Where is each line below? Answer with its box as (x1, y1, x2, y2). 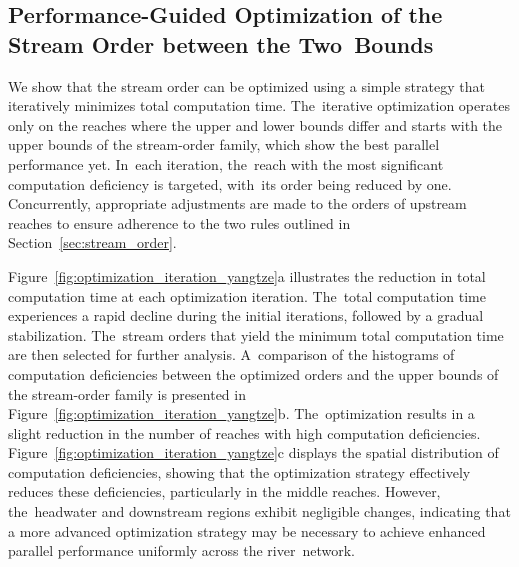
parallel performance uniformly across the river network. (8, 540, 355, 561)
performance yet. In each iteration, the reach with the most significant (8, 153, 444, 174)
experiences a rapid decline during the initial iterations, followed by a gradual (8, 305, 484, 326)
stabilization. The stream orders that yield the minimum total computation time (8, 324, 504, 345)
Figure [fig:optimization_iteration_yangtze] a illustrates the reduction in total (8, 265, 486, 286)
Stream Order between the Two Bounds (8, 28, 434, 59)
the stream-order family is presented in (8, 383, 246, 404)
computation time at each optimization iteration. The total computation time (8, 285, 486, 306)
